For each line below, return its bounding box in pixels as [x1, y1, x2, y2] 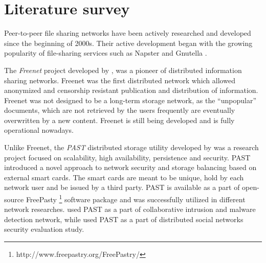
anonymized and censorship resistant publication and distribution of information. [4, 85, 258, 95]
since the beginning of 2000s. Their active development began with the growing [4, 37, 253, 48]
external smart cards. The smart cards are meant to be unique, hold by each [4, 172, 244, 182]
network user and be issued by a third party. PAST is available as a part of [4, 182, 240, 193]
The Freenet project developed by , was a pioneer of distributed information [4, 64, 242, 75]
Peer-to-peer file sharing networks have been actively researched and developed [4, 28, 251, 38]
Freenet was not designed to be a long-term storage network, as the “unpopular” [4, 94, 257, 105]
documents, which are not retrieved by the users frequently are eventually [4, 105, 235, 115]
